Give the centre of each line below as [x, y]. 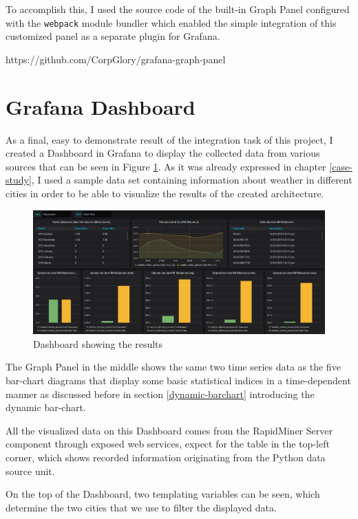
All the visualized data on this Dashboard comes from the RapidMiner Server [169, 430]
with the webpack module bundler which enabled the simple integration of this [171, 22]
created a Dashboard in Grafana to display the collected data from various [163, 153]
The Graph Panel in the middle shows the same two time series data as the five [173, 367]
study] [19, 180]
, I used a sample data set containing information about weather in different [192, 180]
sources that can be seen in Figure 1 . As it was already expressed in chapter [166, 166]
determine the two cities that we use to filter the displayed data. [141, 507]
